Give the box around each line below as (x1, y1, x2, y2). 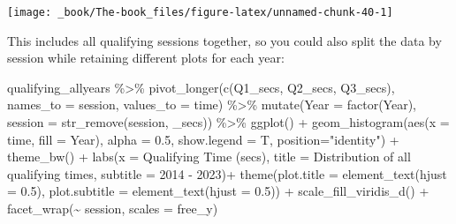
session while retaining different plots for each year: (7, 49, 285, 67)
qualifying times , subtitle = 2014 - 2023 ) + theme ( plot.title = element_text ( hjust (7, 164, 447, 183)
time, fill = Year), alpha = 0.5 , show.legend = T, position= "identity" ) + (7, 130, 399, 148)
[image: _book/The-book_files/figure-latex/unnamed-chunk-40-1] (7, 6, 393, 19)
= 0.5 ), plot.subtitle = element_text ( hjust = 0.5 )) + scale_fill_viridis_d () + (7, 182, 429, 200)
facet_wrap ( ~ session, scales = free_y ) (7, 199, 218, 217)
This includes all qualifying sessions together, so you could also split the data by (7, 31, 442, 49)
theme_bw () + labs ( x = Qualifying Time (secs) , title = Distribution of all (7, 147, 411, 166)
